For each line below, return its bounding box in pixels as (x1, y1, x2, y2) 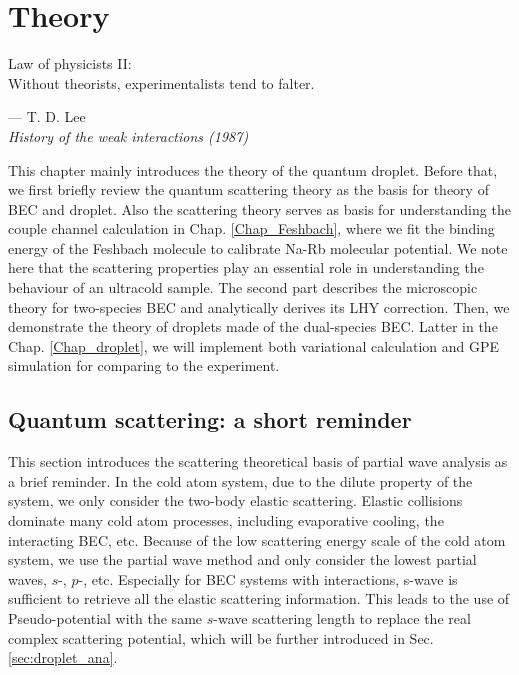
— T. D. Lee (8, 106, 86, 127)
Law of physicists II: (8, 53, 132, 74)
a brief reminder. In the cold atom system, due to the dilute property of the (8, 470, 473, 491)
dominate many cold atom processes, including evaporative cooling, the (8, 510, 444, 531)
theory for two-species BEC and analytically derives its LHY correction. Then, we (8, 296, 510, 317)
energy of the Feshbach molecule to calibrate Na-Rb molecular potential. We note (8, 237, 508, 258)
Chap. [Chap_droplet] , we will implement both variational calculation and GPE (8, 335, 500, 356)
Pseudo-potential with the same (8, 607, 203, 628)
